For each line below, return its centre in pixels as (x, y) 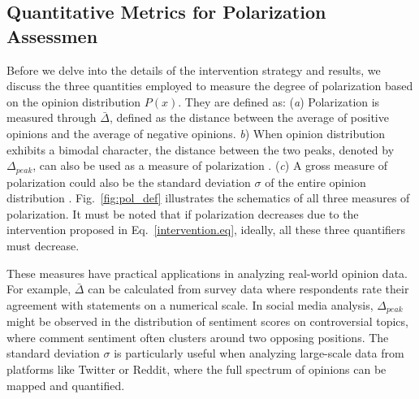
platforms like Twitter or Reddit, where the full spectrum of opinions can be (197, 369)
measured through (52, 117)
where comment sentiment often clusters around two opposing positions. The (198, 337)
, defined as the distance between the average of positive (249, 117)
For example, (39, 289)
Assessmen (52, 35)
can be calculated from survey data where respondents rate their (248, 289)
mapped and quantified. (66, 385)
